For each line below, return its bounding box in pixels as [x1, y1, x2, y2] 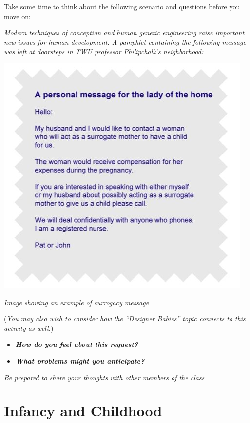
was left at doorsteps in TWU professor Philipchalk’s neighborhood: [4, 46, 204, 57]
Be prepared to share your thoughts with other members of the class [4, 372, 205, 382]
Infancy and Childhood [4, 401, 162, 421]
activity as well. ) [4, 323, 54, 333]
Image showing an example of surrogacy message [4, 297, 149, 307]
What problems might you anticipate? [15, 355, 145, 365]
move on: [4, 11, 31, 21]
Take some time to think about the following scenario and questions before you [4, 1, 240, 11]
